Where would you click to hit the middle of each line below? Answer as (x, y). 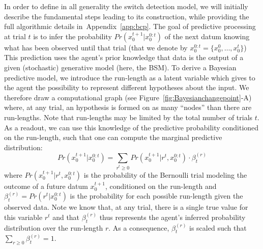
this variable (23, 217)
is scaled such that (218, 227)
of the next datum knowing (207, 36)
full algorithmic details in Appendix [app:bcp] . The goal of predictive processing (130, 26)
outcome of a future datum (46, 186)
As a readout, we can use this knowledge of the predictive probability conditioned (131, 127)
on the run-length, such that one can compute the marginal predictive (113, 137)
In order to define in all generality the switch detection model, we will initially (126, 6)
